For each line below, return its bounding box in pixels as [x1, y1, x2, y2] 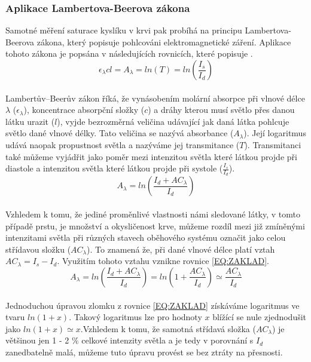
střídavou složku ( [5, 243, 71, 255]
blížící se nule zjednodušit [212, 311, 307, 323]
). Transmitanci [244, 138, 301, 151]
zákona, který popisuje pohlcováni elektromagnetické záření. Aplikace [36, 35, 291, 48]
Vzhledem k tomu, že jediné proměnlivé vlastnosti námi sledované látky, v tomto [5, 207, 300, 220]
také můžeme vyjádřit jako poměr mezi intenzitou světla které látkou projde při [5, 150, 297, 162]
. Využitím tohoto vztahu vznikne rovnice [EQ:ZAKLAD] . [57, 254, 269, 267]
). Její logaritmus [243, 127, 306, 139]
